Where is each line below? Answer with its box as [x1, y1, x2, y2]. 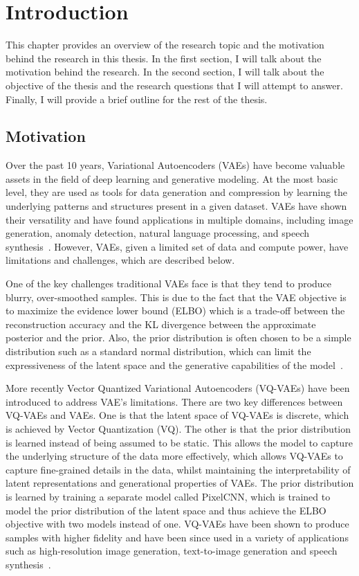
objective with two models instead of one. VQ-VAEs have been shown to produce [6, 516, 349, 531]
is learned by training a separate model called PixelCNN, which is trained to [6, 489, 331, 503]
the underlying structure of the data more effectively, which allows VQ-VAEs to [6, 449, 343, 463]
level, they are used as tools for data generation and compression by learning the [6, 185, 348, 199]
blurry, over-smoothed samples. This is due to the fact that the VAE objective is [6, 289, 347, 304]
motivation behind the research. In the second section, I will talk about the [6, 64, 324, 79]
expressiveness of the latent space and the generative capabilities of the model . [6, 357, 343, 372]
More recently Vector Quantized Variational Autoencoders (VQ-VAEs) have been [6, 381, 350, 395]
